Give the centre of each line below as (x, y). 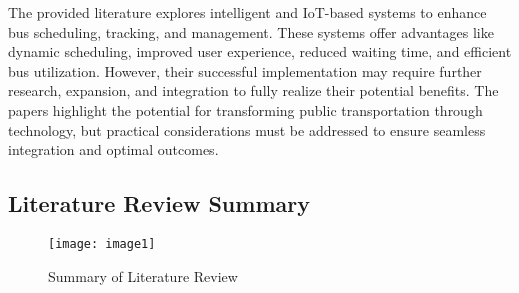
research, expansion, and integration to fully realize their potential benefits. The (253, 90)
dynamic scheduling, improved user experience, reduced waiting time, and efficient (260, 51)
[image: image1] (102, 243)
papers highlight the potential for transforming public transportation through (245, 109)
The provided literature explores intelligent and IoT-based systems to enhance (247, 12)
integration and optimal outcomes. (113, 149)
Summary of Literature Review (143, 275)
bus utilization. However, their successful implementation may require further (245, 70)
